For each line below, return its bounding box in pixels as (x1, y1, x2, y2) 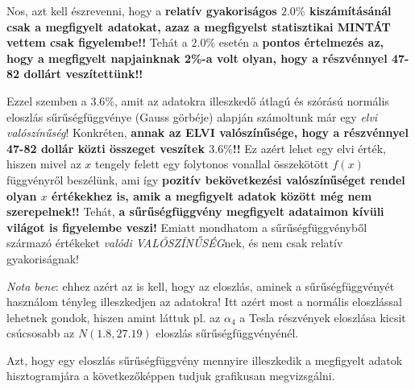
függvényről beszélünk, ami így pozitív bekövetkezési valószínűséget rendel (6, 171, 405, 188)
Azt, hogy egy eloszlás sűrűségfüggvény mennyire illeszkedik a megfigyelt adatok (6, 351, 403, 368)
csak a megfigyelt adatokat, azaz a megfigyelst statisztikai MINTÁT (6, 18, 391, 35)
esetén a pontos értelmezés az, (218, 34, 384, 51)
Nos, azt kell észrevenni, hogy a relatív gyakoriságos (6, 2, 277, 19)
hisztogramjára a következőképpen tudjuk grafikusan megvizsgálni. (6, 367, 335, 384)
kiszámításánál (309, 2, 392, 19)
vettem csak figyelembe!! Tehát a (6, 34, 188, 51)
